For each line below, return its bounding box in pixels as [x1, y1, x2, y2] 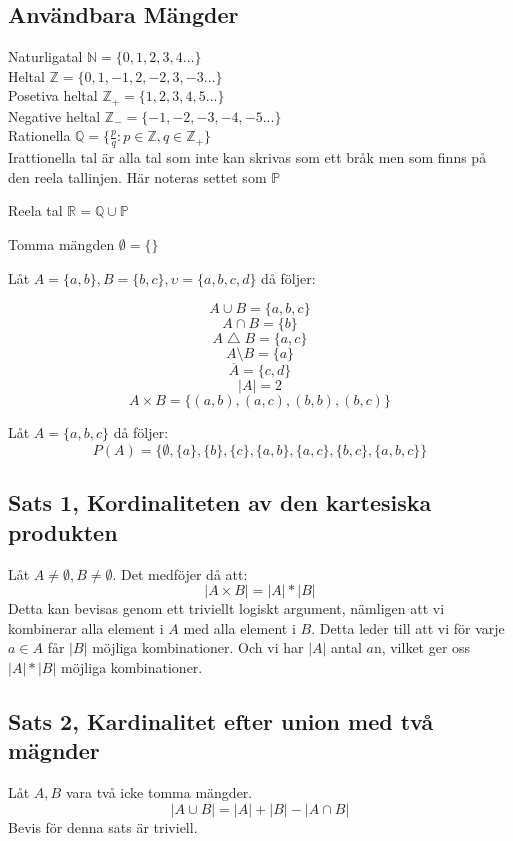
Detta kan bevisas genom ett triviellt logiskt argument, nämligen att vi [8, 598, 445, 619]
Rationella [8, 125, 71, 146]
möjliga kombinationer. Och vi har [92, 637, 304, 658]
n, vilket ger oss [373, 637, 471, 658]
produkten [8, 516, 118, 547]
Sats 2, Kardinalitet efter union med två [8, 706, 434, 736]
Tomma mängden [8, 234, 115, 255]
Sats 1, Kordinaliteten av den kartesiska [8, 487, 432, 518]
